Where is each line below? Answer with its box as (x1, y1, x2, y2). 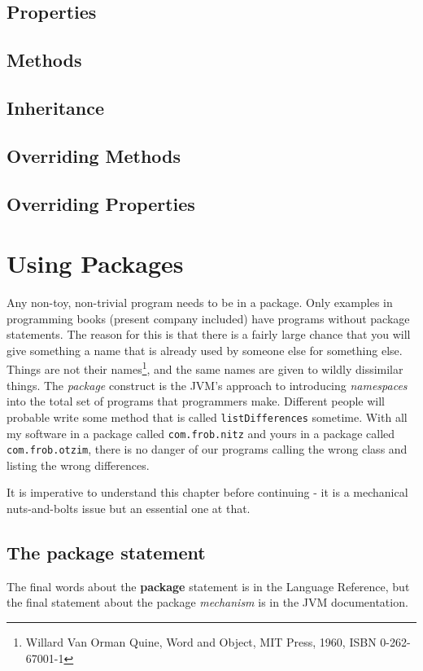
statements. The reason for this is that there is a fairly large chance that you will (7, 326, 411, 343)
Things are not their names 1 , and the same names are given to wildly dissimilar (7, 358, 403, 378)
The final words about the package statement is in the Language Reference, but (7, 577, 410, 594)
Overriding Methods (7, 143, 181, 168)
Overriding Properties (7, 191, 195, 216)
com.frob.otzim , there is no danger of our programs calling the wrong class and (7, 441, 408, 458)
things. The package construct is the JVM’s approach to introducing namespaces (7, 376, 408, 393)
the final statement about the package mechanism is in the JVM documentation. (7, 594, 408, 611)
